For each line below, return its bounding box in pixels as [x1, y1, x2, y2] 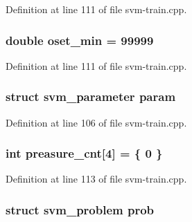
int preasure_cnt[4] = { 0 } [6, 145, 163, 162]
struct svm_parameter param [6, 88, 176, 105]
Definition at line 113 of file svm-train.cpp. [6, 172, 187, 186]
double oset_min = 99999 [6, 31, 154, 48]
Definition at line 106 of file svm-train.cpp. [6, 115, 187, 129]
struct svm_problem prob [6, 201, 155, 218]
